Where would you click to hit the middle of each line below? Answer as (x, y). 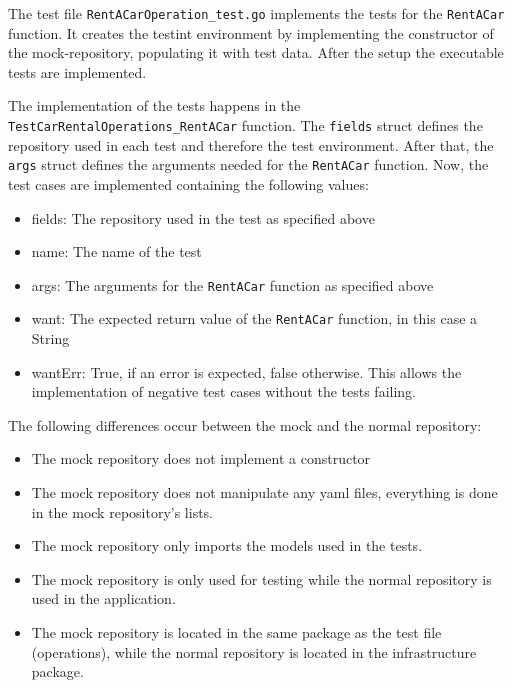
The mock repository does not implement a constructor (201, 458)
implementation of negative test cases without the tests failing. (223, 391)
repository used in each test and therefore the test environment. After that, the (251, 144)
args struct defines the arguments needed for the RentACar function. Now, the (248, 164)
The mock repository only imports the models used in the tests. (227, 545)
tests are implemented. (77, 71)
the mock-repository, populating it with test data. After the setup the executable (256, 52)
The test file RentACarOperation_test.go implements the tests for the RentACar (256, 13)
